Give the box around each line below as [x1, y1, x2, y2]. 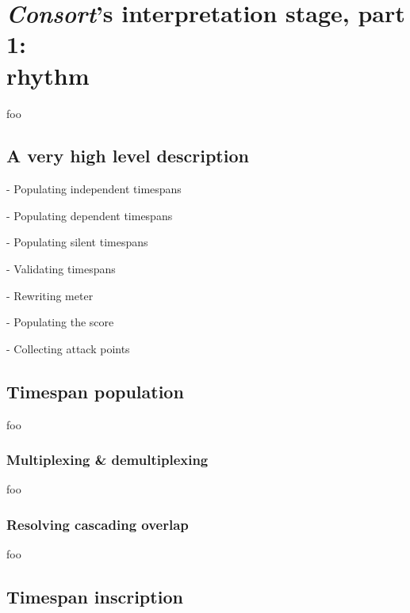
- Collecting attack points [6, 340, 130, 356]
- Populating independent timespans [6, 181, 182, 197]
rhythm [6, 59, 90, 91]
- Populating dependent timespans [6, 207, 173, 223]
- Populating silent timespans [6, 234, 148, 250]
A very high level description [6, 143, 249, 168]
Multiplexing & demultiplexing [6, 450, 209, 470]
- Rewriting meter [6, 287, 94, 303]
